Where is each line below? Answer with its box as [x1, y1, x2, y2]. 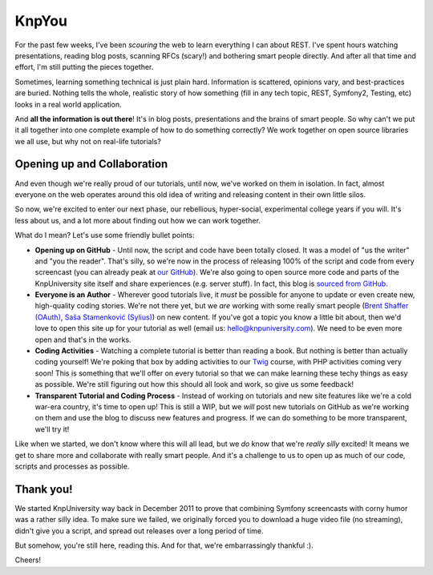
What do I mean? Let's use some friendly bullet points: [14, 231, 195, 240]
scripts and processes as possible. [14, 461, 130, 471]
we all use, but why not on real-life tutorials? [14, 136, 162, 146]
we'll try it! [34, 424, 70, 434]
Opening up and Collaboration [14, 157, 168, 171]
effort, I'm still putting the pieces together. [14, 62, 154, 72]
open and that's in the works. [34, 335, 132, 344]
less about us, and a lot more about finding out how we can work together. [14, 215, 261, 225]
